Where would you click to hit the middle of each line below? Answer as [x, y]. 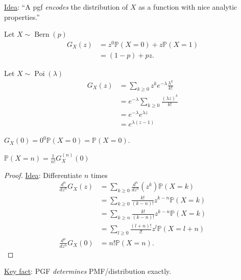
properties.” [22, 17]
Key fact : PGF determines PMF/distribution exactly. [88, 271]
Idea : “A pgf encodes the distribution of [66, 7]
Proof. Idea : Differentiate [43, 175]
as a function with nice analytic [188, 7]
